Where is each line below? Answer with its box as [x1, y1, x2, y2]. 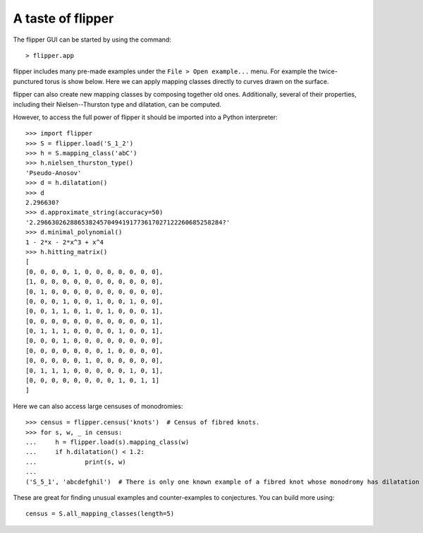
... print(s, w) [25, 457, 126, 466]
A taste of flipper [13, 11, 114, 26]
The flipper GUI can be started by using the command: [13, 35, 172, 44]
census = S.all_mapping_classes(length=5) [25, 510, 175, 518]
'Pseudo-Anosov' [25, 169, 82, 176]
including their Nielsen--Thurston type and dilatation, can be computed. [13, 100, 222, 109]
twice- [318, 67, 338, 76]
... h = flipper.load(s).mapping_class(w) [25, 438, 190, 446]
